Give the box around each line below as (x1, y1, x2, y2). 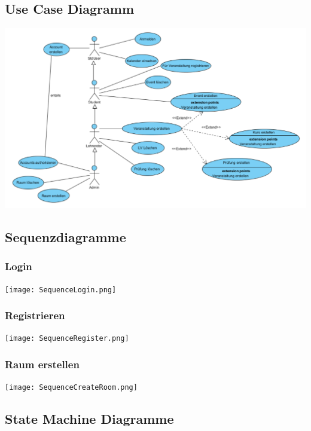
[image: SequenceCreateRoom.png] (5, 383, 138, 392)
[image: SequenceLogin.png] (5, 285, 117, 294)
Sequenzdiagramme (5, 227, 126, 246)
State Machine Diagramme (5, 409, 174, 428)
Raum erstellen (5, 356, 80, 371)
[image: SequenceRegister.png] (5, 334, 129, 343)
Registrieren (5, 308, 65, 323)
